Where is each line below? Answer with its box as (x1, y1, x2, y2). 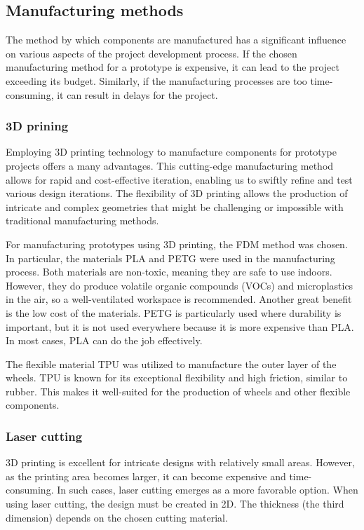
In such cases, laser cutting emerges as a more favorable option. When (57, 482, 358, 497)
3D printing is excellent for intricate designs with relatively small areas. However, (6, 455, 355, 470)
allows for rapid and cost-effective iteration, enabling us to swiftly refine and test (6, 172, 353, 186)
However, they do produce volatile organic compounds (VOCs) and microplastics (6, 278, 353, 292)
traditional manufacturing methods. (6, 213, 159, 228)
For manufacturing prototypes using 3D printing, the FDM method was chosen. (6, 236, 348, 251)
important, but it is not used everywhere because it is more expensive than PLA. (6, 319, 354, 334)
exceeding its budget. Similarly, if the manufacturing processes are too (6, 73, 307, 88)
